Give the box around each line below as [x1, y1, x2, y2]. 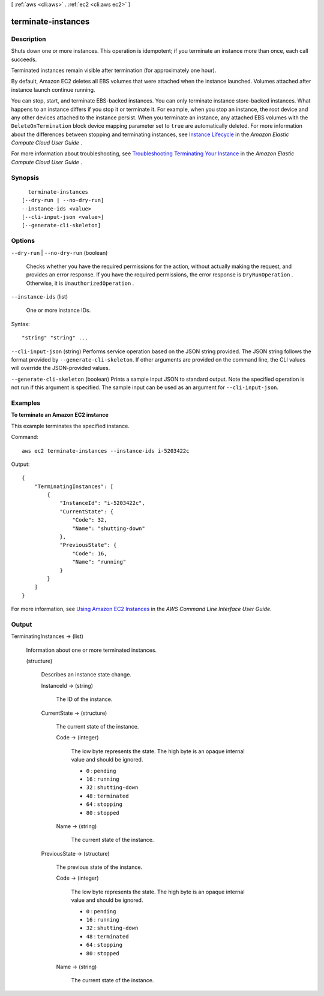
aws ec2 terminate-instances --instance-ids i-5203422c [22, 447, 190, 454]
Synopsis [11, 173, 39, 182]
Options [11, 237, 35, 245]
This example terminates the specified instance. [11, 422, 130, 429]
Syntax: [11, 320, 30, 327]
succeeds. [11, 56, 37, 63]
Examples [11, 399, 41, 407]
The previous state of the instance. [56, 863, 143, 871]
